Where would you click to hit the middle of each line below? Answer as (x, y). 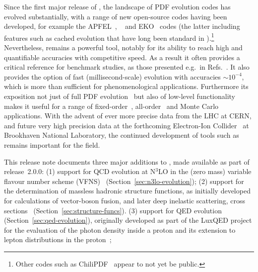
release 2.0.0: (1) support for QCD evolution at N (80, 171)
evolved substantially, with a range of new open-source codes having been (116, 16)
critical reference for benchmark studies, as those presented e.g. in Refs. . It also (127, 67)
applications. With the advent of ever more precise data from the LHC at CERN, (128, 116)
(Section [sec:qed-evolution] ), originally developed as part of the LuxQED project (128, 220)
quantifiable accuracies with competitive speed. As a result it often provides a (122, 57)
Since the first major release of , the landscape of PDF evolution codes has (117, 6)
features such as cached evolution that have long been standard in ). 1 (109, 37)
